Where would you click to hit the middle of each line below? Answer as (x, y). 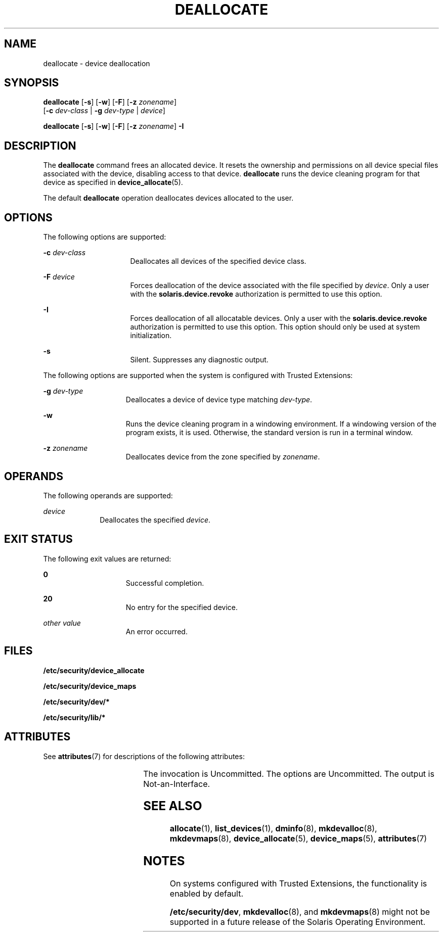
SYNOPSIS (32, 83)
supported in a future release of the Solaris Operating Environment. (298, 922)
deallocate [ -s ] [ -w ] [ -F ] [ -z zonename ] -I (114, 126)
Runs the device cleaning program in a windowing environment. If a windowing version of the (281, 424)
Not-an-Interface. (177, 784)
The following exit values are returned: (107, 558)
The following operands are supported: (108, 495)
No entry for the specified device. (182, 607)
